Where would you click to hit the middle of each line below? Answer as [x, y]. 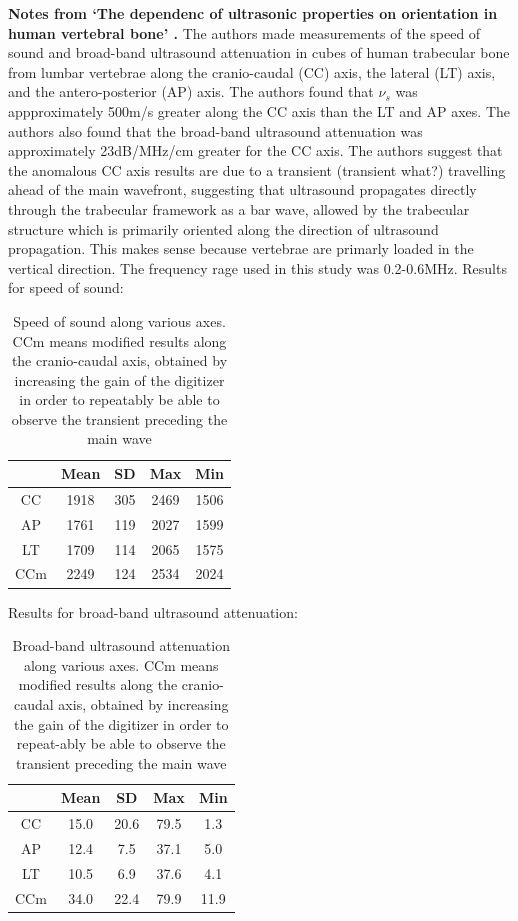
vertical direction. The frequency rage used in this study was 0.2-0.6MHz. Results [257, 267]
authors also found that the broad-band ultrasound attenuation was [215, 130]
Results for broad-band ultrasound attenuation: [153, 611]
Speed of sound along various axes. [119, 320]
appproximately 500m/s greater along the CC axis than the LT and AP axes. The [259, 110]
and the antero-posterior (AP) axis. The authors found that [191, 91]
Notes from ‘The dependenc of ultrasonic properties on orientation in [253, 13]
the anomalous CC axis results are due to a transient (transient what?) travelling [257, 169]
